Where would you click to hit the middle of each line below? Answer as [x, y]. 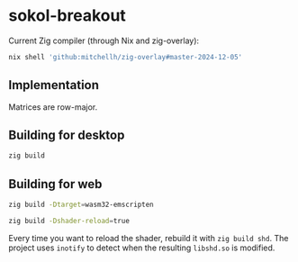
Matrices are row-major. [53, 107]
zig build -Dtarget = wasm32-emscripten [81, 205]
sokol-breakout [68, 16]
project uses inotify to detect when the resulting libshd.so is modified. [142, 248]
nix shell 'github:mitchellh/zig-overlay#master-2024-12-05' [126, 57]
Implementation [54, 85]
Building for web [55, 184]
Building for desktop [67, 136]
